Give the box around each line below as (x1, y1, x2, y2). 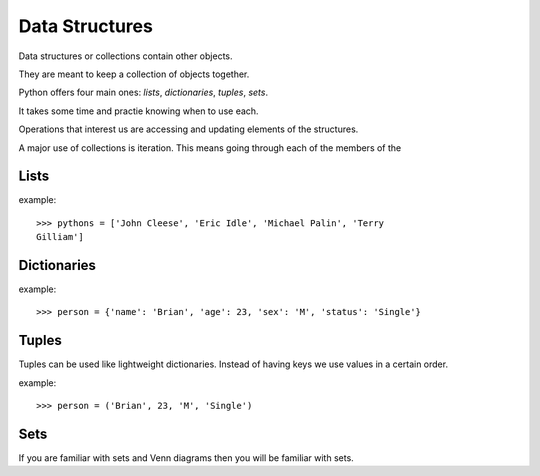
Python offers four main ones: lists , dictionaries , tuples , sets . (18, 86, 269, 99)
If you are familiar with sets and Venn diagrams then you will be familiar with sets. (18, 452, 354, 464)
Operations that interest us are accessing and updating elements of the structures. (18, 123, 359, 135)
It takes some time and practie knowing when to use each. (18, 105, 259, 117)
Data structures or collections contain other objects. (18, 50, 233, 62)
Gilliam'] (36, 231, 84, 243)
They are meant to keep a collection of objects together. (18, 68, 250, 80)
